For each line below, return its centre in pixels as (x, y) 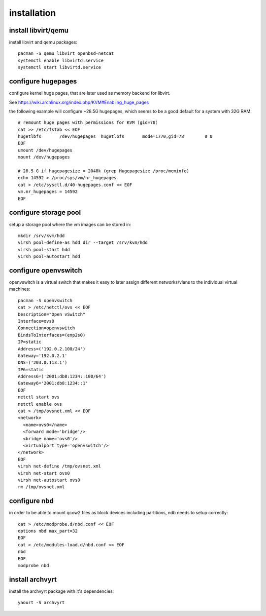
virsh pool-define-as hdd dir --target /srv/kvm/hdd (83, 243)
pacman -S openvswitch (45, 300)
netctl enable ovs (40, 404)
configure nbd (31, 501)
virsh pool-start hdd (44, 250)
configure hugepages (43, 81)
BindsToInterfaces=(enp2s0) (52, 335)
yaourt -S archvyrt (41, 603)
